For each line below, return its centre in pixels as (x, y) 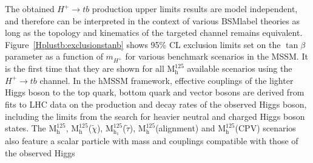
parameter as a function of (54, 56)
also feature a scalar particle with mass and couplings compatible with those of (152, 140)
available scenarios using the (240, 68)
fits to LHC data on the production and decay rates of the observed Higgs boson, (156, 104)
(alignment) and (185, 128)
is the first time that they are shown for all (85, 68)
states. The (25, 128)
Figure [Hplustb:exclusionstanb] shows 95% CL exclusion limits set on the (143, 44)
